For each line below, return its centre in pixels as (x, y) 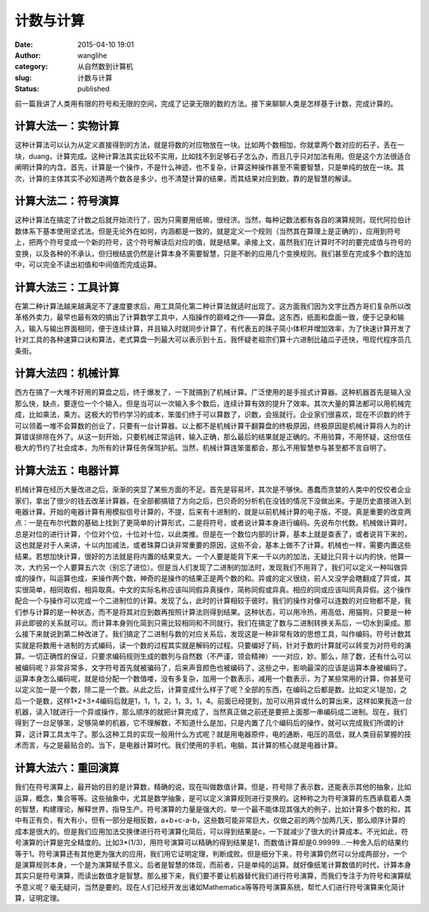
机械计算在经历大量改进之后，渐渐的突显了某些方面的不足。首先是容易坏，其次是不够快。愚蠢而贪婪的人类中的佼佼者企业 (213, 489)
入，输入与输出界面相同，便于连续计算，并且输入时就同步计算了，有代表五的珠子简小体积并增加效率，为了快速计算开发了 (213, 328)
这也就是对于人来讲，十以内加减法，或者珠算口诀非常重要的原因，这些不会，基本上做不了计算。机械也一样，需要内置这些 (213, 545)
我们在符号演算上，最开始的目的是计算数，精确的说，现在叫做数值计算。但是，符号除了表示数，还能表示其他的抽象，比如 (213, 787)
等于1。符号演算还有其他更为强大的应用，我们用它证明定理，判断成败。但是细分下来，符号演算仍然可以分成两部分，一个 (211, 853)
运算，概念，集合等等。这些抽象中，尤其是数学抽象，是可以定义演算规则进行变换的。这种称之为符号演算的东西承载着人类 (213, 798)
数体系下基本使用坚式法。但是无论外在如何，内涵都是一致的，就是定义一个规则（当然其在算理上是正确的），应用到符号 (208, 231)
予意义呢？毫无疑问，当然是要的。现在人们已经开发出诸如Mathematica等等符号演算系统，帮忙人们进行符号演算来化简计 (210, 887)
